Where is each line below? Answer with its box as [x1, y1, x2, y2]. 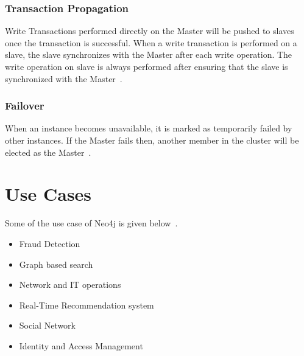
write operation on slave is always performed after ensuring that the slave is [5, 60, 288, 72]
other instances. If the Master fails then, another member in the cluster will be [5, 134, 299, 146]
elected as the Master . [5, 145, 91, 158]
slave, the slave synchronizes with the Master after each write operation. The [5, 48, 292, 61]
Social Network [19, 319, 76, 332]
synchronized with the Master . [5, 72, 122, 85]
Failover [5, 98, 44, 113]
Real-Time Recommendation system [19, 298, 154, 311]
